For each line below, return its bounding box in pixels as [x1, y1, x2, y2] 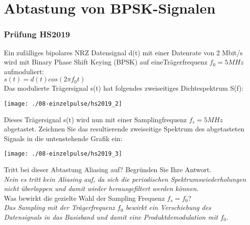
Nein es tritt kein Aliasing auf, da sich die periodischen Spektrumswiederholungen [4, 174, 246, 184]
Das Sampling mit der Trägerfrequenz [4, 202, 115, 212]
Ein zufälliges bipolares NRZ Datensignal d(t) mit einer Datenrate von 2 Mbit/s [4, 47, 243, 57]
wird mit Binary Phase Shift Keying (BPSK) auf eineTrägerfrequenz [4, 57, 208, 67]
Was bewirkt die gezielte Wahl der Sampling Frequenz [4, 193, 165, 203]
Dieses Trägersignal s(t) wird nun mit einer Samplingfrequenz [4, 114, 187, 124]
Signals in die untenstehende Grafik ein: [4, 133, 122, 143]
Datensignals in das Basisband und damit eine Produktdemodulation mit [4, 212, 218, 222]
